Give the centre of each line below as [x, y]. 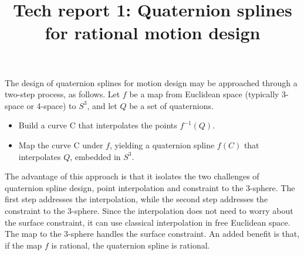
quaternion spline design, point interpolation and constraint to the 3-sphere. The [150, 187]
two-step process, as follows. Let [63, 94]
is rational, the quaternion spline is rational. [131, 245]
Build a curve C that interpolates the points [98, 125]
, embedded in [95, 156]
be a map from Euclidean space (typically [204, 94]
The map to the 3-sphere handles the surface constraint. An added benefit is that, [152, 234]
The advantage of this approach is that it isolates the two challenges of [132, 176]
